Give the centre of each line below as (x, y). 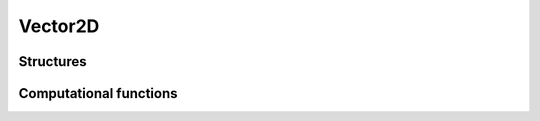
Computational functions (98, 93)
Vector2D (59, 26)
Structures (52, 61)
